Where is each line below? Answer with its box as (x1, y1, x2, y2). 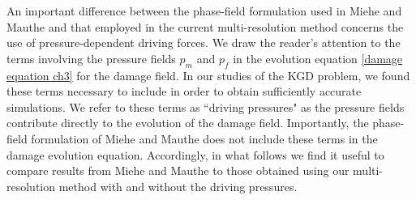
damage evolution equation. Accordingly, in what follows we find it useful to (6, 146, 384, 163)
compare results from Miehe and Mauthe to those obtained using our (6, 162, 350, 179)
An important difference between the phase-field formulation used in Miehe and (6, 2, 402, 19)
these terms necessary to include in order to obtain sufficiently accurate (6, 83, 362, 100)
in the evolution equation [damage (233, 49, 403, 66)
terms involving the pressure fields (6, 49, 176, 66)
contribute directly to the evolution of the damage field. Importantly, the (6, 114, 369, 131)
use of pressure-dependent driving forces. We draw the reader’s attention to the (6, 34, 401, 51)
